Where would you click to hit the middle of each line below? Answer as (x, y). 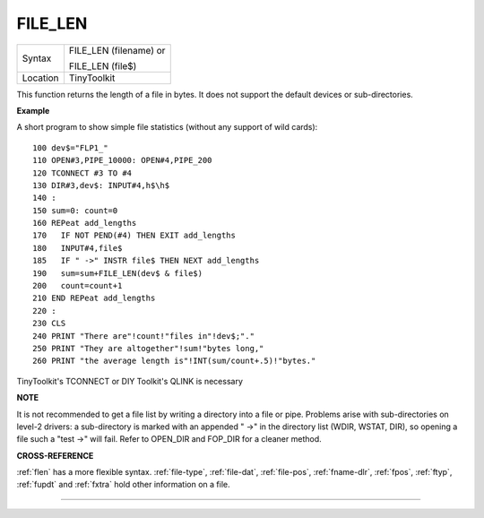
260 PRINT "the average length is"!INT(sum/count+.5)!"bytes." (174, 361)
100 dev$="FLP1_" (70, 147)
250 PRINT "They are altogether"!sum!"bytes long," (148, 348)
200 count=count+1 (78, 286)
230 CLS (49, 324)
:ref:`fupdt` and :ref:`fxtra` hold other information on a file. (123, 485)
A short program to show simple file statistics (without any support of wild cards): (167, 127)
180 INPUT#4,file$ (78, 248)
